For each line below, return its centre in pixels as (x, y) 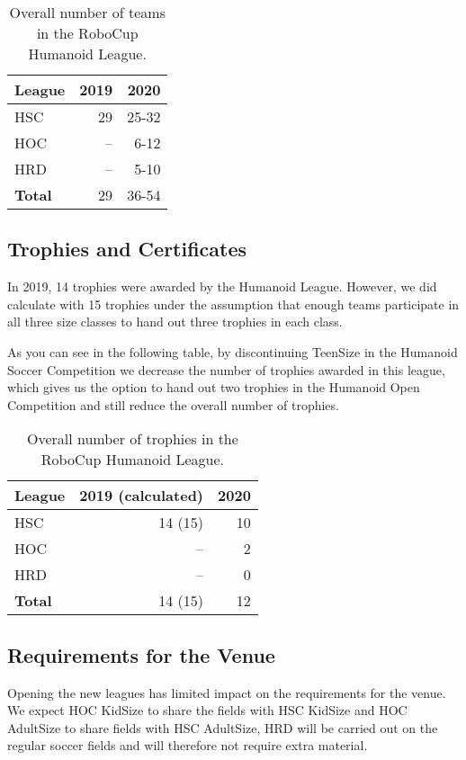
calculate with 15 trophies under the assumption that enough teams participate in (233, 304)
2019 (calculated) (142, 496)
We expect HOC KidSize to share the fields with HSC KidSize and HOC (207, 710)
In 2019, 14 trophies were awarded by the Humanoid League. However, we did (222, 286)
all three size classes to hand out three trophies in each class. (175, 322)
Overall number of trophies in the (132, 439)
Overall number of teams (87, 12)
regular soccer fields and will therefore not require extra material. (188, 745)
